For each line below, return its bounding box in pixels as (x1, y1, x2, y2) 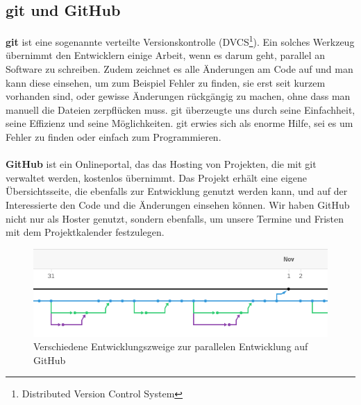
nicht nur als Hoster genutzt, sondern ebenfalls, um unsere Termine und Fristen (6, 211, 344, 225)
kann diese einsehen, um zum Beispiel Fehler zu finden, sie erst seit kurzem (6, 75, 326, 89)
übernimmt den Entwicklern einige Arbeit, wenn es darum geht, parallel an (6, 48, 326, 62)
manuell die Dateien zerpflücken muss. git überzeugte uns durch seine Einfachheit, (6, 102, 355, 117)
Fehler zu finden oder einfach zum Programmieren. (6, 130, 221, 144)
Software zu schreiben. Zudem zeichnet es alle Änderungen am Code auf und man (6, 62, 353, 76)
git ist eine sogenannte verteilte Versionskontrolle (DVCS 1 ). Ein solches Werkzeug (6, 33, 355, 49)
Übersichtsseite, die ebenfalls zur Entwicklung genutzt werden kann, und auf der (6, 184, 348, 198)
